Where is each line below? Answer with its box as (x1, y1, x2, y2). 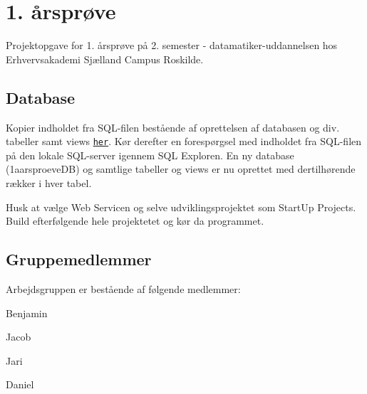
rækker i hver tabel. (6, 175, 92, 190)
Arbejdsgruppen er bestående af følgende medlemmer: (6, 281, 241, 296)
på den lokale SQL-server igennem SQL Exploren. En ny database (6, 147, 294, 162)
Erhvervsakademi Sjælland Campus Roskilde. (6, 51, 204, 66)
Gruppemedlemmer (6, 248, 152, 270)
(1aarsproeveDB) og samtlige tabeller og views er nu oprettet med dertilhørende (6, 161, 356, 176)
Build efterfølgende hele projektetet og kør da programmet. (6, 213, 264, 228)
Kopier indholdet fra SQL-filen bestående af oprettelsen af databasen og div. (6, 119, 340, 134)
